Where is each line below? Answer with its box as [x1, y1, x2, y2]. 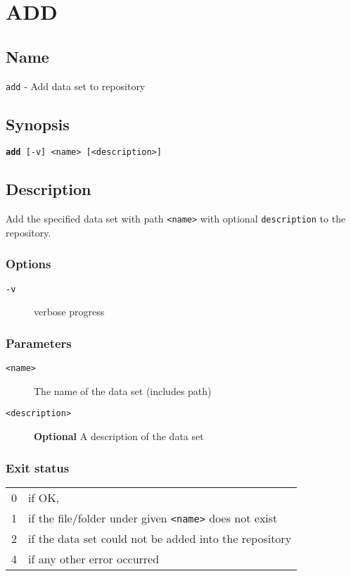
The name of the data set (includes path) [34, 383, 212, 398]
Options [6, 255, 51, 273]
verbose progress [34, 304, 105, 319]
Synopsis [6, 113, 70, 134]
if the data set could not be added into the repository [28, 530, 292, 546]
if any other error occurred [28, 550, 160, 567]
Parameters [6, 334, 72, 351]
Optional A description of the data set [34, 429, 204, 444]
